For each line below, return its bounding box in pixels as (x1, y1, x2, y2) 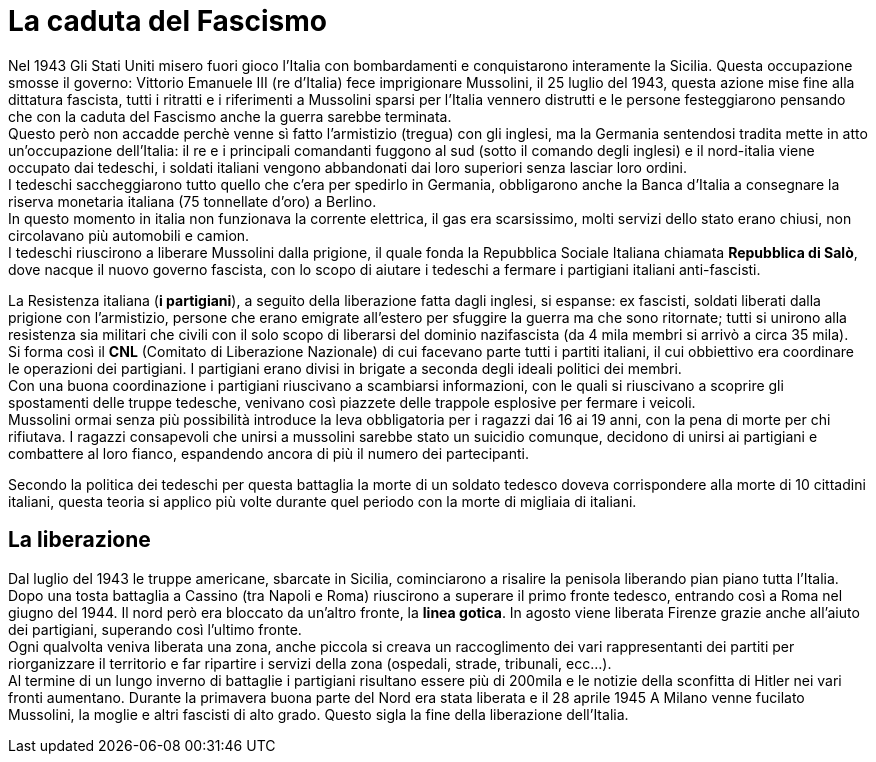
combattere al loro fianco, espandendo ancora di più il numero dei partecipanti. (8, 444, 529, 462)
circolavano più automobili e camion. (8, 226, 250, 244)
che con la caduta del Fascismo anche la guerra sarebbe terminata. (8, 107, 452, 125)
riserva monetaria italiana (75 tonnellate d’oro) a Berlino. (8, 192, 377, 210)
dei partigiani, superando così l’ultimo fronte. (8, 620, 302, 638)
